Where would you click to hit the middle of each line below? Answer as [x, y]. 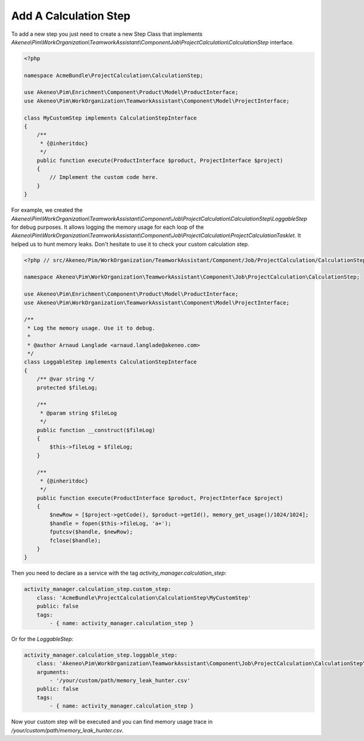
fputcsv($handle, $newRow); [91, 532]
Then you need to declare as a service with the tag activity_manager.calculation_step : [119, 573]
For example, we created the [47, 210]
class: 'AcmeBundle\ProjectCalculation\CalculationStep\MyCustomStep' [144, 597]
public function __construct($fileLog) [96, 430]
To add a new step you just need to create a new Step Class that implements [107, 34]
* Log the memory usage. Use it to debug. [92, 328]
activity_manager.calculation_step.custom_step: [98, 589]
